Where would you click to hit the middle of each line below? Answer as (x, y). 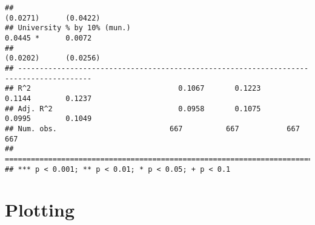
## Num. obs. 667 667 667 (152, 129)
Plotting (40, 210)
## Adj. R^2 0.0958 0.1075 (133, 109)
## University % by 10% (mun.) (68, 28)
